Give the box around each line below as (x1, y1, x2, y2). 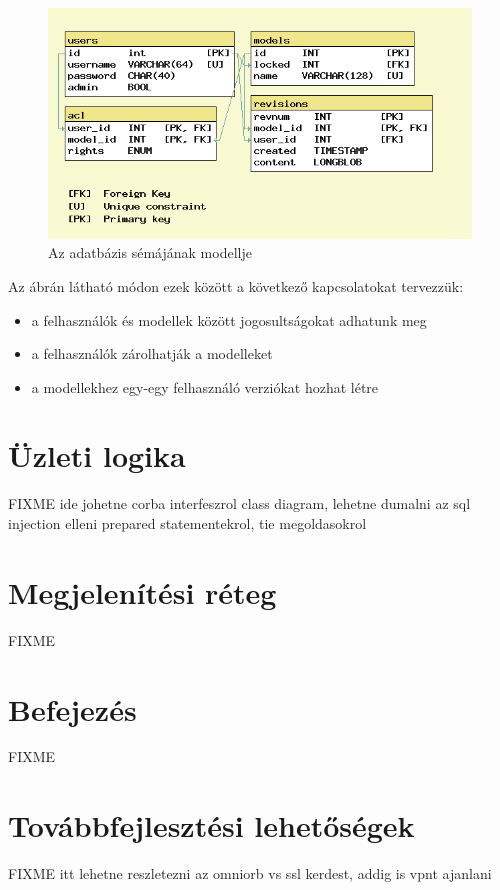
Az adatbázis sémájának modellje (48, 242, 252, 263)
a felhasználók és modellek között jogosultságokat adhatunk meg (31, 309, 427, 330)
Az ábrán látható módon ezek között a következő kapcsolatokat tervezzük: (8, 275, 464, 296)
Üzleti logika (8, 435, 186, 476)
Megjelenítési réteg (8, 571, 277, 612)
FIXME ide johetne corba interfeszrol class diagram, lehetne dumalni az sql (8, 493, 471, 514)
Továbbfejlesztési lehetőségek (8, 805, 415, 846)
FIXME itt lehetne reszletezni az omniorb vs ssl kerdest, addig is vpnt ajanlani (8, 863, 492, 884)
